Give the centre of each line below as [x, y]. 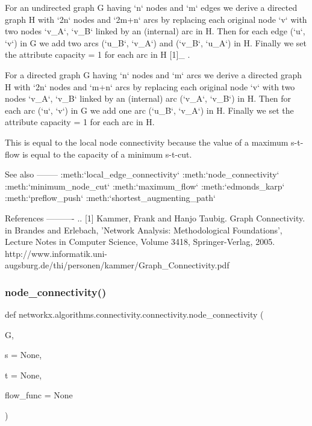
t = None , [23, 375]
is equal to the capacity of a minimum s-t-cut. [107, 154]
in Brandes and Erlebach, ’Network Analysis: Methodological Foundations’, [144, 230]
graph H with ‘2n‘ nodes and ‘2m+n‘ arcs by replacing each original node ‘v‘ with [156, 19]
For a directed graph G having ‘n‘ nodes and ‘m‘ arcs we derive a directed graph [154, 74]
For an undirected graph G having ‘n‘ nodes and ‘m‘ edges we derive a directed [151, 7]
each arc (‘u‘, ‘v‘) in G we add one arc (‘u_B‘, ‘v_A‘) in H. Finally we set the [149, 110]
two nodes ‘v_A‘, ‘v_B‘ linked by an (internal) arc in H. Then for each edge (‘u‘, [155, 31]
